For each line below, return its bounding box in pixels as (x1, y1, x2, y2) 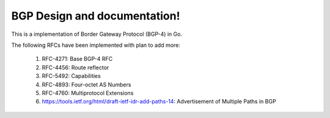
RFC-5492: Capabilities (42, 72, 101, 80)
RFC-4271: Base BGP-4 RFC (42, 55, 113, 63)
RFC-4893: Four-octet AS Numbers (42, 81, 131, 88)
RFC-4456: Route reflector (42, 64, 109, 71)
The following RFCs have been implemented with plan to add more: (11, 41, 180, 49)
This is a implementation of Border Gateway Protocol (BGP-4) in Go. (11, 30, 183, 38)
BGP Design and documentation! (11, 9, 180, 23)
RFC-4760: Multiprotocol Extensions (42, 89, 134, 97)
